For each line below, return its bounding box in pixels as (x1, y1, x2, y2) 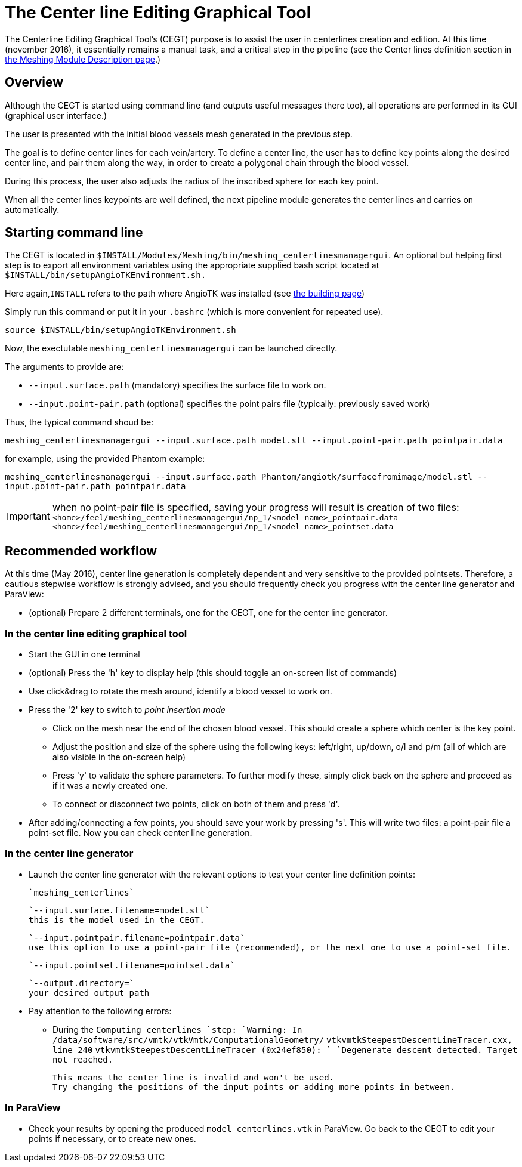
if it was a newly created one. (52, 780, 168, 791)
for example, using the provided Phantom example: (5, 453, 205, 464)
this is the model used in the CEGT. (29, 915, 205, 925)
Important (7, 510, 50, 523)
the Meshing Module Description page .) (5, 54, 161, 64)
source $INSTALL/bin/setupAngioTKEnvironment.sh (5, 325, 236, 335)
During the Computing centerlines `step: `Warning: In (52, 1024, 302, 1035)
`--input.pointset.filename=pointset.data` (29, 960, 235, 970)
